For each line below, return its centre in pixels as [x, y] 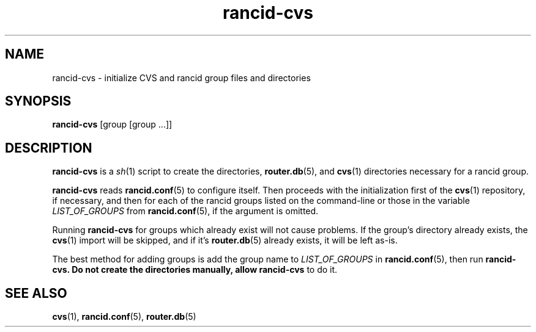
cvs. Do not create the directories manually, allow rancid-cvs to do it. [195, 270]
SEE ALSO [36, 293]
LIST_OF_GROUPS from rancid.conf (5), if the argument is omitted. [185, 211]
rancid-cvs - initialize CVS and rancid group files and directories [181, 78]
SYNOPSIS [38, 101]
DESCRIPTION [49, 148]
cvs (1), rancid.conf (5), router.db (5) [124, 317]
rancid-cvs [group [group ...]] [112, 125]
